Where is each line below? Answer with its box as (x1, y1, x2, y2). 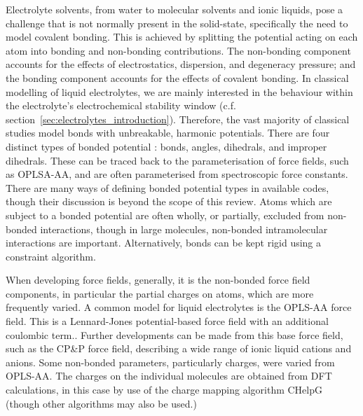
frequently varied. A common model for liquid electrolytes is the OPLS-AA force (6, 300, 352, 314)
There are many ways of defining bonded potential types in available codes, (6, 180, 329, 195)
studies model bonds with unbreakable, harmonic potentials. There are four (6, 125, 330, 140)
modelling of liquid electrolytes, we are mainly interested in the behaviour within (6, 84, 353, 99)
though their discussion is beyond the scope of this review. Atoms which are (6, 194, 332, 209)
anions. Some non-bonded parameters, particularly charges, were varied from (6, 354, 335, 369)
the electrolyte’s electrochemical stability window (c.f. (6, 98, 236, 113)
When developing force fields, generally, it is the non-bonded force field (6, 272, 310, 287)
